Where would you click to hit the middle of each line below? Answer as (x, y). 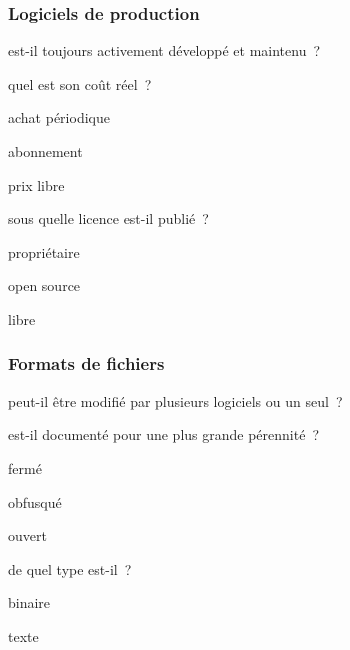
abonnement (45, 151)
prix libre (36, 184)
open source (44, 285)
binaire (29, 602)
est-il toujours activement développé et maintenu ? (164, 50)
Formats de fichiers (86, 363)
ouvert (27, 535)
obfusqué (35, 501)
